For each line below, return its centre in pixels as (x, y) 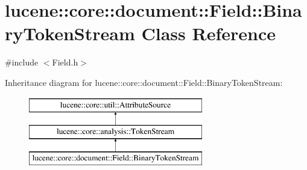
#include (22, 62)
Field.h (65, 62)
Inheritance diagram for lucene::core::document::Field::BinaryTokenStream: (144, 82)
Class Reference (208, 33)
